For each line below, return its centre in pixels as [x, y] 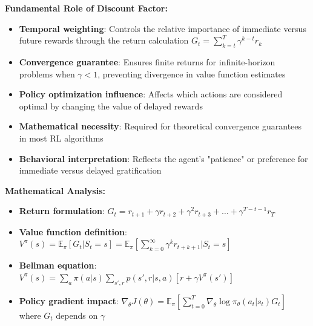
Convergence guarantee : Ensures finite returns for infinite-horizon [147, 61]
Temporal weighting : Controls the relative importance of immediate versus [163, 28]
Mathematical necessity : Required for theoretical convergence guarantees [160, 126]
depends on [77, 315]
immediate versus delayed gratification [90, 170]
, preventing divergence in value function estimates [192, 73]
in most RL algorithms [61, 138]
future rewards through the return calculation [104, 40]
